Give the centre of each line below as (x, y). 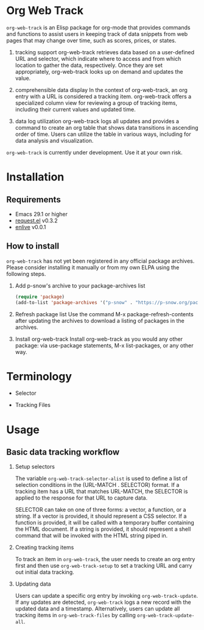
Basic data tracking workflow (63, 452)
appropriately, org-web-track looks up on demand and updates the (99, 71)
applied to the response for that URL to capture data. (81, 498)
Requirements (33, 200)
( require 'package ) (40, 297)
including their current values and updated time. (75, 109)
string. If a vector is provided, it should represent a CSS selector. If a (101, 516)
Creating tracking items (44, 547)
